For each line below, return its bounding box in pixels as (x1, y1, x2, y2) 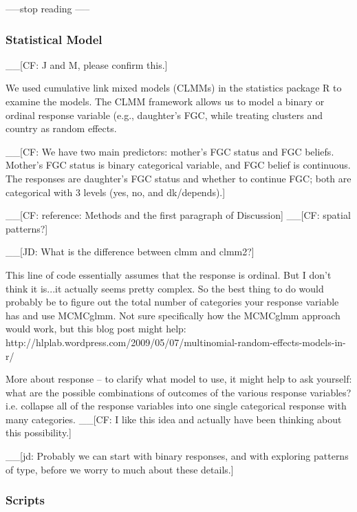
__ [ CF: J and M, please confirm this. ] (6, 57, 168, 72)
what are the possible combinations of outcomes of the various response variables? (6, 385, 351, 399)
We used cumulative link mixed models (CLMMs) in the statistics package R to (6, 81, 342, 95)
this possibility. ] (6, 425, 72, 440)
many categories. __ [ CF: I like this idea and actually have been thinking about (6, 412, 342, 426)
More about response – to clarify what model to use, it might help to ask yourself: (6, 372, 352, 386)
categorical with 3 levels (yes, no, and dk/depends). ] (6, 184, 226, 199)
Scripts (6, 491, 45, 509)
